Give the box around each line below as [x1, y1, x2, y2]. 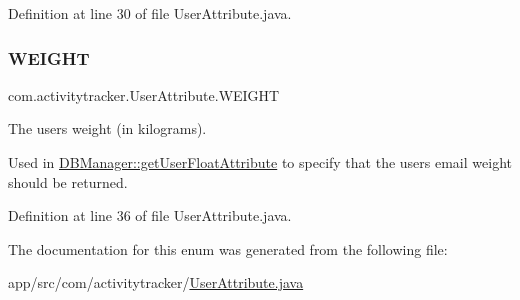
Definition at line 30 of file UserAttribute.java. [8, 3, 292, 23]
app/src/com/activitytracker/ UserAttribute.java [8, 272, 304, 293]
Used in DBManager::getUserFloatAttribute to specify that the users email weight [8, 152, 512, 172]
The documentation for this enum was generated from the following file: [8, 238, 448, 259]
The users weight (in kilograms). [8, 118, 207, 139]
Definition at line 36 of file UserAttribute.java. [8, 205, 292, 226]
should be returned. [8, 171, 128, 192]
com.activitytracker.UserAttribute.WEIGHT [8, 84, 280, 105]
